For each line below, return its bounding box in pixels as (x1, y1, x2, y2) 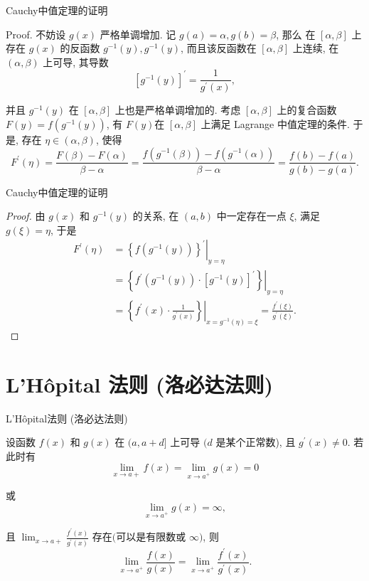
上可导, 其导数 (43, 54, 109, 69)
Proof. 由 (6, 208, 46, 223)
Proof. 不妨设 (6, 26, 66, 41)
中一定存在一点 (216, 208, 287, 223)
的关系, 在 (132, 208, 179, 223)
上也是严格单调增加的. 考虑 (114, 102, 241, 117)
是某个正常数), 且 (215, 435, 296, 449)
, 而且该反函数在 (181, 41, 257, 55)
